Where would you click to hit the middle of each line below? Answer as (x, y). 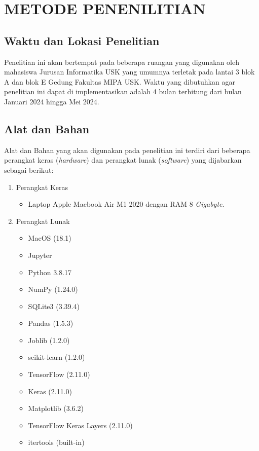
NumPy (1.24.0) (53, 289)
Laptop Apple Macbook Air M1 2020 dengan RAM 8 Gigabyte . (126, 204)
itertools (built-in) (56, 442)
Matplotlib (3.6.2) (56, 408)
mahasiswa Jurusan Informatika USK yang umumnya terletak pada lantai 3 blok (129, 72)
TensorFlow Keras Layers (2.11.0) (80, 425)
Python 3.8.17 (50, 272)
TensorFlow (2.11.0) (59, 374)
